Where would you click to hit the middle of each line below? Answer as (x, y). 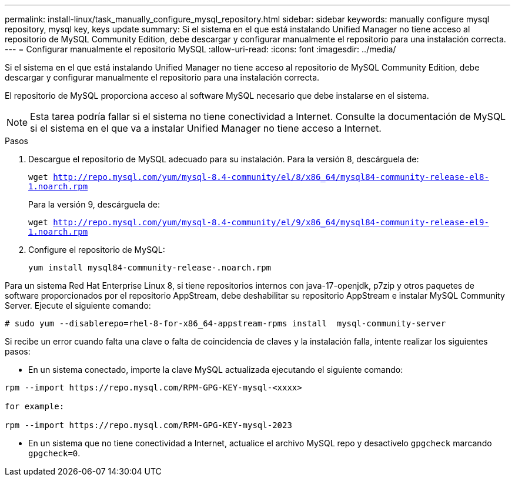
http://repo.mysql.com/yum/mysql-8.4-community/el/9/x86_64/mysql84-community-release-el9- (271, 222)
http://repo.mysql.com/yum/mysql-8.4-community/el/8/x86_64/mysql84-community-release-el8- (271, 177)
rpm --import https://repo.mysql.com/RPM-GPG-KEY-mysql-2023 (148, 425)
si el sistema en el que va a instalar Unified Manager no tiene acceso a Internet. (206, 128)
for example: (35, 406)
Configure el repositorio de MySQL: (97, 250)
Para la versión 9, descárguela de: (94, 204)
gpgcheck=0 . (54, 453)
